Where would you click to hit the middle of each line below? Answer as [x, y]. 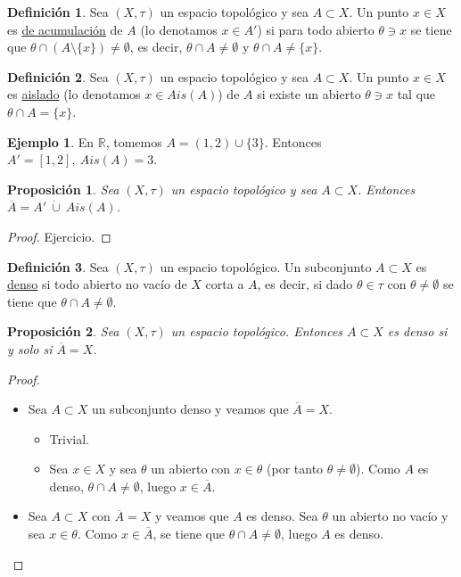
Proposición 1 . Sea [63, 189]
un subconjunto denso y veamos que [190, 409]
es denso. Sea [282, 516]
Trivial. [69, 438]
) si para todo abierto [316, 29]
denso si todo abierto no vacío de [97, 284]
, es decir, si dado [305, 284]
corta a [225, 284]
